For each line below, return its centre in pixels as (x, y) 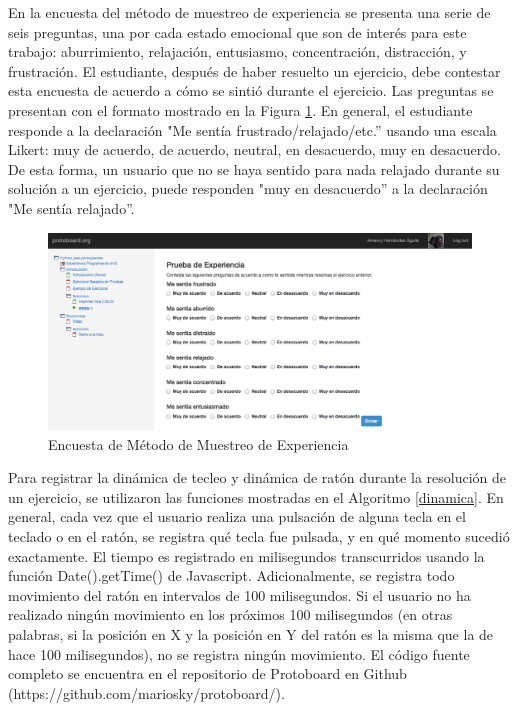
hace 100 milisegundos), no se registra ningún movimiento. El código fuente (239, 653)
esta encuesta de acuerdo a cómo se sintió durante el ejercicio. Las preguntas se (251, 90)
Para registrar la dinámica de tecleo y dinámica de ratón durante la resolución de (257, 477)
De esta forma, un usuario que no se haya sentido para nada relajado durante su (254, 168)
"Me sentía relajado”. (71, 207)
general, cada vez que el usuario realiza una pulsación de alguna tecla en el (237, 516)
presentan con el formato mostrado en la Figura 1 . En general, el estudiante (240, 109)
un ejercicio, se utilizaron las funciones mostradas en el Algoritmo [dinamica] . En (256, 496)
